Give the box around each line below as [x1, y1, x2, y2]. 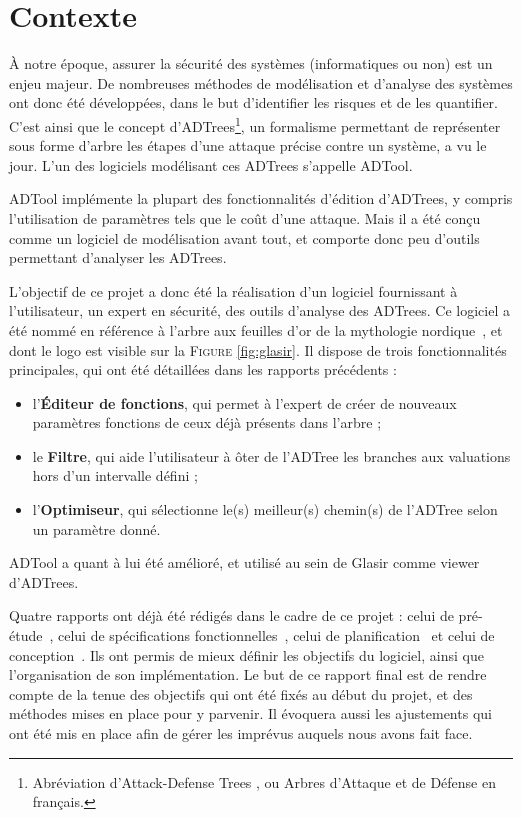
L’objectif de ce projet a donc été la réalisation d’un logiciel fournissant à [9, 280, 458, 301]
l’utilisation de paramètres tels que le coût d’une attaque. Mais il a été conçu [9, 207, 481, 228]
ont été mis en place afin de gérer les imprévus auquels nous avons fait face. [9, 723, 473, 743]
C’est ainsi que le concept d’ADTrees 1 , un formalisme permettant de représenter [9, 112, 501, 136]
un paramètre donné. [32, 518, 161, 539]
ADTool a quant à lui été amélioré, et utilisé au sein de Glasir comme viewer [9, 552, 480, 573]
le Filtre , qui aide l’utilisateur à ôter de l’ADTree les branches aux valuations [32, 445, 511, 466]
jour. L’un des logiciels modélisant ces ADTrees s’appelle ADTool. [9, 154, 413, 175]
